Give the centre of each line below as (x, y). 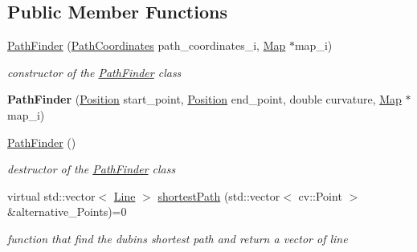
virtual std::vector (51, 195)
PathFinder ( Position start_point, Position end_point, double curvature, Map (204, 99)
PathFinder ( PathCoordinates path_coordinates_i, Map (147, 45)
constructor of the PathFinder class (94, 72)
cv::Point (320, 195)
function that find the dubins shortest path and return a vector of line (178, 238)
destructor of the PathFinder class (92, 169)
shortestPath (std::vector (219, 195)
